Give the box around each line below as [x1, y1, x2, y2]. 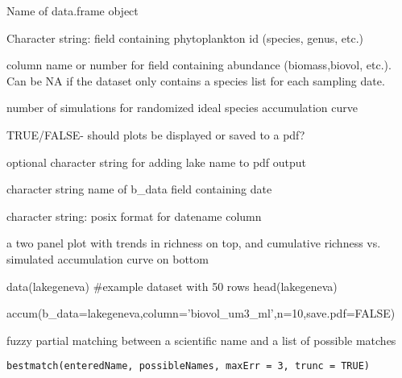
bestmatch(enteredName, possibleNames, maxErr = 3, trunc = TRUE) [6, 360, 371, 372]
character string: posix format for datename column [6, 207, 262, 224]
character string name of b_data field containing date [6, 181, 272, 197]
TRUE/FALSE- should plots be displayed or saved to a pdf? [6, 126, 305, 143]
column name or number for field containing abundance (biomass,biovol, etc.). [6, 56, 392, 73]
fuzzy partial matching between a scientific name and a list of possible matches [6, 331, 396, 348]
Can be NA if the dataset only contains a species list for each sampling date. [6, 72, 385, 89]
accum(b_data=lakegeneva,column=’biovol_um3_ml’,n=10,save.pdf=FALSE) [6, 305, 396, 322]
